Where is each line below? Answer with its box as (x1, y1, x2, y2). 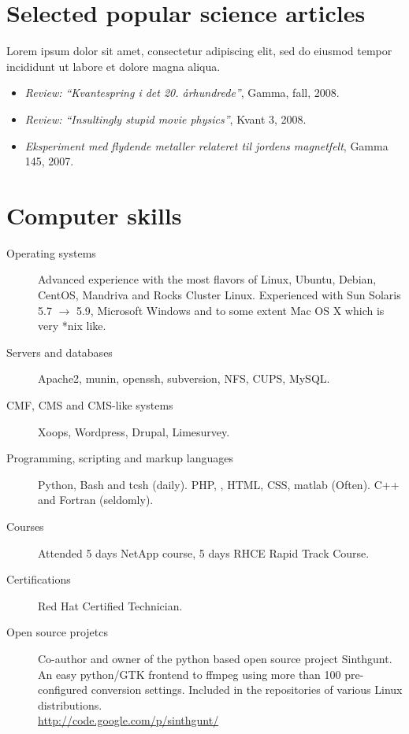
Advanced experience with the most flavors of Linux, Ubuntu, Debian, (38, 271, 377, 287)
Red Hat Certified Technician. (38, 597, 183, 614)
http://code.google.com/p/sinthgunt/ (38, 712, 219, 728)
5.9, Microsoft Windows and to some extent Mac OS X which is (76, 302, 385, 318)
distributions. (38, 696, 102, 713)
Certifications (6, 571, 71, 588)
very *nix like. (38, 317, 106, 334)
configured (38, 681, 88, 698)
